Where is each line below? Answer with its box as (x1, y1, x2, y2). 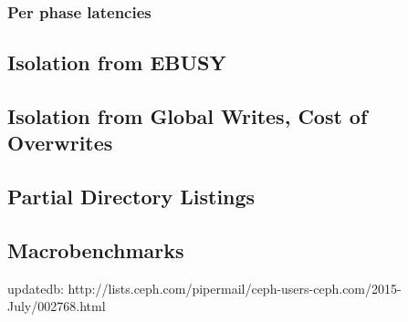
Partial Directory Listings (7, 182, 256, 211)
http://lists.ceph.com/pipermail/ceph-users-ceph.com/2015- (68, 278, 402, 297)
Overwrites (7, 129, 113, 157)
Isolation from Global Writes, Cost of (7, 102, 368, 130)
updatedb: (7, 278, 64, 297)
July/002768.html (7, 296, 106, 316)
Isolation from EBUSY (7, 48, 226, 77)
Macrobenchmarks (7, 235, 184, 264)
